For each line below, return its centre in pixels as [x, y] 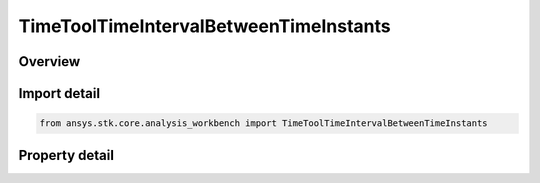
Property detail [66, 155]
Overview [49, 61]
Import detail [59, 93]
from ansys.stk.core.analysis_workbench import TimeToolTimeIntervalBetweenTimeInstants [264, 123]
